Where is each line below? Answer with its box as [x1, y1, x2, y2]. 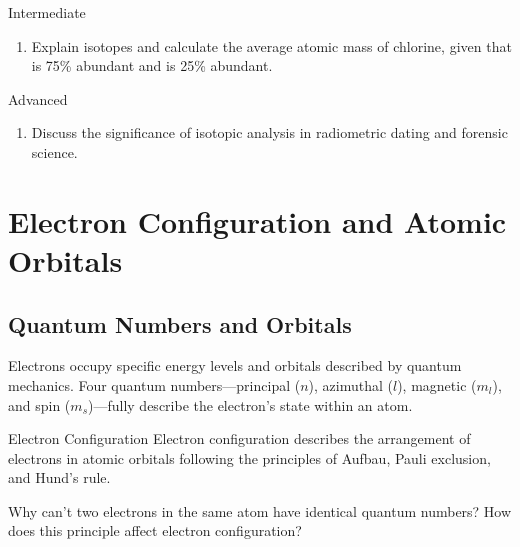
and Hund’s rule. [8, 467, 111, 488]
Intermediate [8, 2, 86, 22]
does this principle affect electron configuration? [8, 520, 302, 541]
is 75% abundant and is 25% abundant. [31, 55, 273, 76]
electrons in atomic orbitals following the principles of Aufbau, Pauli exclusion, [8, 447, 491, 468]
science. [31, 141, 78, 162]
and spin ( [8, 394, 71, 415]
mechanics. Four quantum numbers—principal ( [8, 374, 301, 395]
